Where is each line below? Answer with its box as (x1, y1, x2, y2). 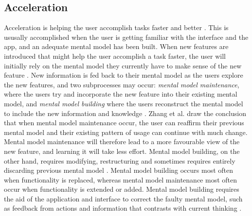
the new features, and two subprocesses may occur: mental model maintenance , (4, 79, 239, 89)
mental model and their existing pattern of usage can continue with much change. (4, 127, 248, 137)
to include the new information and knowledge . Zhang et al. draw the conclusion (4, 108, 246, 118)
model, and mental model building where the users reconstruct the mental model (4, 98, 243, 108)
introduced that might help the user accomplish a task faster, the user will (4, 50, 226, 61)
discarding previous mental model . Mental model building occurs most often (4, 165, 234, 175)
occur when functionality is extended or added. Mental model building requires (4, 184, 239, 194)
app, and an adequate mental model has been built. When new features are (4, 41, 229, 51)
